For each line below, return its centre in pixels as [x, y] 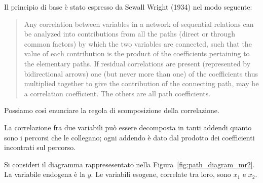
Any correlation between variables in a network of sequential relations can [139, 24]
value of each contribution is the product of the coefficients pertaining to [137, 53]
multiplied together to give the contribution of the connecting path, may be [141, 83]
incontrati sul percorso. [40, 147]
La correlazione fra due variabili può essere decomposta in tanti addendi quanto [128, 127]
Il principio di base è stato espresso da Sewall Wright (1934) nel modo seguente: [128, 7]
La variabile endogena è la [45, 174]
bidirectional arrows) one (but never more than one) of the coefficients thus [141, 73]
